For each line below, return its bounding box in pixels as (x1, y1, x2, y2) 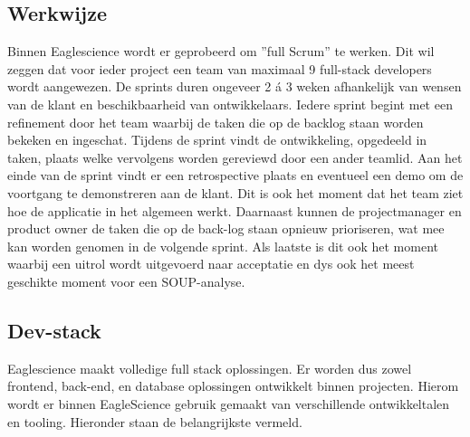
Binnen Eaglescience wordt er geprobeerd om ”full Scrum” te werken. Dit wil (7, 42, 435, 61)
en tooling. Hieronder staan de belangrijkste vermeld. (7, 412, 302, 431)
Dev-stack (7, 316, 101, 344)
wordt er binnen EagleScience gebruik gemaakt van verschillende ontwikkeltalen (7, 394, 450, 413)
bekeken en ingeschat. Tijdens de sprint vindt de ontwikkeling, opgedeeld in (7, 130, 427, 149)
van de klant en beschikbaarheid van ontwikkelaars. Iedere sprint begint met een (7, 94, 453, 113)
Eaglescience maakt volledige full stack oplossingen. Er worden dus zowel (7, 358, 412, 377)
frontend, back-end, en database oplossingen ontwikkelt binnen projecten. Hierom (7, 376, 459, 395)
